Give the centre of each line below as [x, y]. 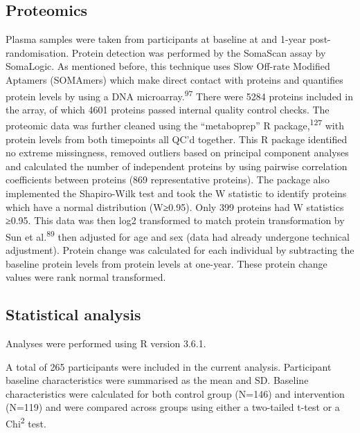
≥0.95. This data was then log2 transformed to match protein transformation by [175, 220]
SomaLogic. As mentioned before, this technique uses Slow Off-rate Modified [168, 66]
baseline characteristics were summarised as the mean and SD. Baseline [157, 380]
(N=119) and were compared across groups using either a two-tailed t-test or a [173, 407]
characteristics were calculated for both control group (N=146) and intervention [175, 393]
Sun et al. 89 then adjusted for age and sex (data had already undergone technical [178, 235]
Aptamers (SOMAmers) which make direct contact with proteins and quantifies [174, 79]
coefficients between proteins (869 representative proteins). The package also [168, 179]
